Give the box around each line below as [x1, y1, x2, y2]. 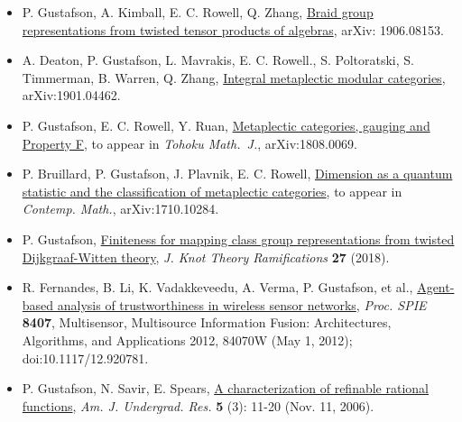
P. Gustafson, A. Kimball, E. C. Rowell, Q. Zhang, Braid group [22, 3, 374, 21]
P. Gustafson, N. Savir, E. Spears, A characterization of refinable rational [22, 379, 429, 398]
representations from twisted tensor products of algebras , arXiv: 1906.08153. [22, 20, 444, 39]
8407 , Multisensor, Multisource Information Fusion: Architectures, [22, 313, 392, 332]
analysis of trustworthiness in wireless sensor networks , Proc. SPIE [57, 295, 427, 314]
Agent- [417, 278, 455, 297]
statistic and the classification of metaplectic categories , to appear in [22, 181, 402, 200]
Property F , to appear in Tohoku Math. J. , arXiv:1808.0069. [22, 133, 357, 152]
